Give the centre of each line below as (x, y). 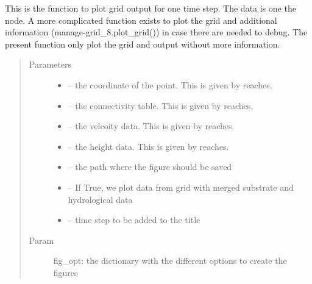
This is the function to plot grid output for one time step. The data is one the (151, 8)
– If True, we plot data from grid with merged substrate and (181, 187)
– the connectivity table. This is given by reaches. (161, 105)
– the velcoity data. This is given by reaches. (151, 126)
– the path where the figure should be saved (150, 167)
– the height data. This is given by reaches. (148, 146)
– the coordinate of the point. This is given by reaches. (170, 84)
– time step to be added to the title (134, 220)
